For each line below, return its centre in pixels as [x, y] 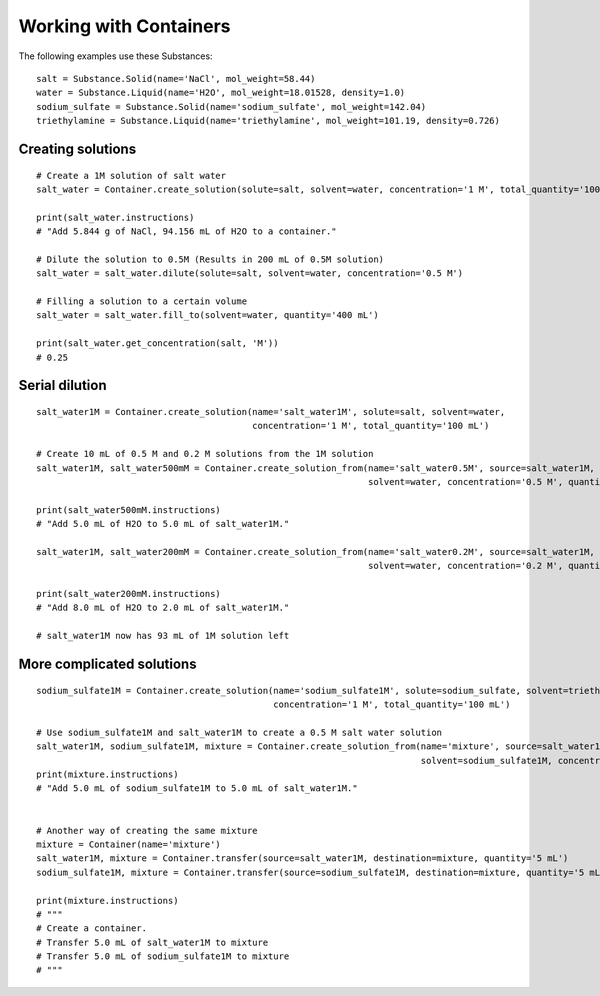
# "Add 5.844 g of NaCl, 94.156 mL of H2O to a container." [186, 231]
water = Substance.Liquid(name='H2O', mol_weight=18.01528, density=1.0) [221, 93]
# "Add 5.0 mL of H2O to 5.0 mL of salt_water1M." [163, 524]
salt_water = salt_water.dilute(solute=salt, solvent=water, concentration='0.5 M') [250, 273]
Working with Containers [124, 26]
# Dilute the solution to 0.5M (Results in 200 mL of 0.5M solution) [210, 259]
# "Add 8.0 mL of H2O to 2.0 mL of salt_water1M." [163, 608]
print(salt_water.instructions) [115, 217]
